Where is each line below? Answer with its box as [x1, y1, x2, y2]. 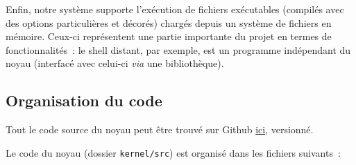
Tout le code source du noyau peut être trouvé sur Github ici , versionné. [6, 122, 314, 137]
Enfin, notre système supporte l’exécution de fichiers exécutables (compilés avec [6, 2, 344, 16]
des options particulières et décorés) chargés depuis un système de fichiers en [6, 15, 332, 30]
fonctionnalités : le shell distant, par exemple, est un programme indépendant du [6, 42, 351, 57]
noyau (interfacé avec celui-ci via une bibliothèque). [6, 56, 224, 70]
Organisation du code [6, 90, 162, 111]
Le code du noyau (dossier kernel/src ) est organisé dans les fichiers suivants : [6, 145, 341, 159]
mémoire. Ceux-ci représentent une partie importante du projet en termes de [6, 29, 332, 43]
